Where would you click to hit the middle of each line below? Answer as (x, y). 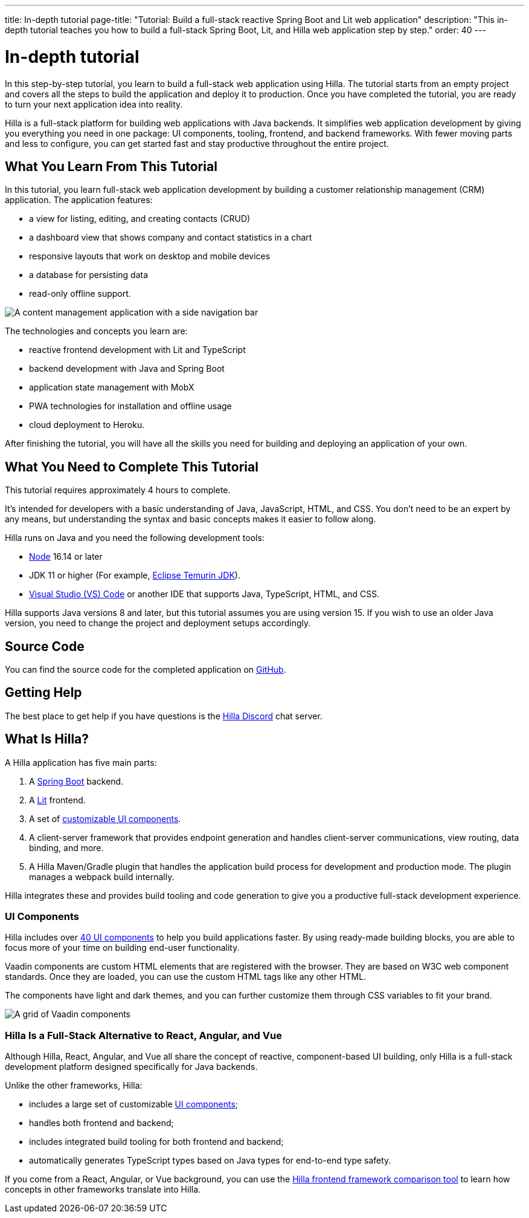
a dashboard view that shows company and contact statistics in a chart (171, 238)
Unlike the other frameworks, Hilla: (74, 1086)
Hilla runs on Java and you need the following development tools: (135, 538)
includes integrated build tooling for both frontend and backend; (156, 1142)
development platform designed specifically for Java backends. (131, 1067)
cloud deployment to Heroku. (87, 425)
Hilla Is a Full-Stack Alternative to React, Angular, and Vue (143, 1035)
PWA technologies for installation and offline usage (130, 406)
